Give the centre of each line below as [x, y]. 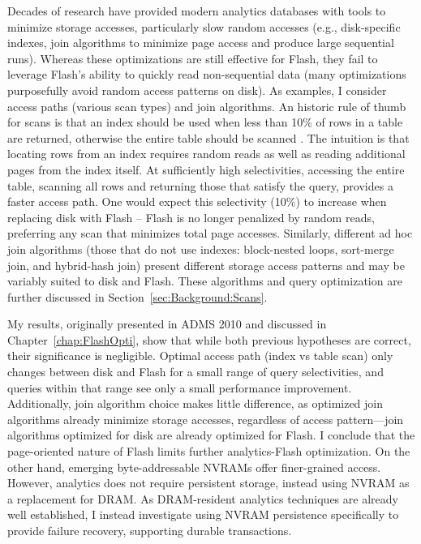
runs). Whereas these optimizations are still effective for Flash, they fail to [193, 58]
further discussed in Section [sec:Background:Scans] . [137, 296]
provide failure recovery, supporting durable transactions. [150, 530]
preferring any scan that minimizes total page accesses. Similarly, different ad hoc [210, 233]
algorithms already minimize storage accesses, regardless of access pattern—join [206, 419]
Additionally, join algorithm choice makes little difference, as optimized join [195, 403]
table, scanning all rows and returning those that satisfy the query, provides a [200, 185]
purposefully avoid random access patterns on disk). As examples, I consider [197, 90]
